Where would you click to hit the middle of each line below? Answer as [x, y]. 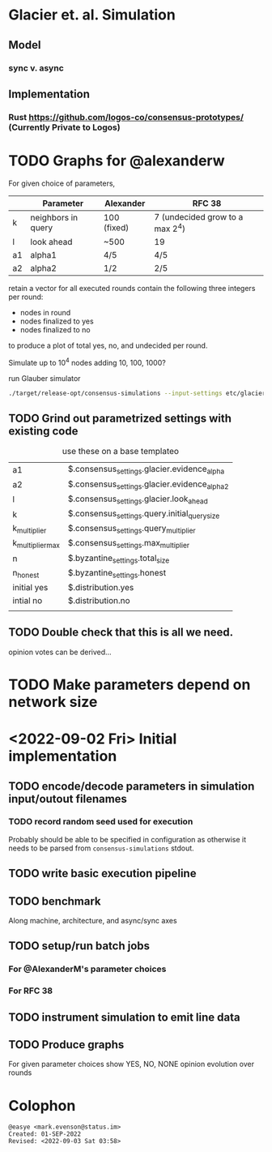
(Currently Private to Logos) [64, 127]
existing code [43, 431]
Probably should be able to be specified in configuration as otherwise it [127, 839]
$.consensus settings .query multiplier [132, 529]
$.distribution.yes [101, 587]
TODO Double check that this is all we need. [121, 633]
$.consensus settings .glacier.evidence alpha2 [148, 485]
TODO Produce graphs [66, 1045]
